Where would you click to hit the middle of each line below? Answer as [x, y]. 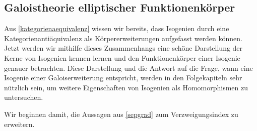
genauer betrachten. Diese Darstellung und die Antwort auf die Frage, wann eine [128, 68]
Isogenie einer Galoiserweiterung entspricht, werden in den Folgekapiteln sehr [123, 78]
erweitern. [19, 124]
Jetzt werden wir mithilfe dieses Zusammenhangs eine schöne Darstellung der [123, 48]
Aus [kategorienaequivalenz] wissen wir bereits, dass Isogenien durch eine [117, 28]
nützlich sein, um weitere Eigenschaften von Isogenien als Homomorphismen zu [126, 87]
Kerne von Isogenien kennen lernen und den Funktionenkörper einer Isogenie [122, 57]
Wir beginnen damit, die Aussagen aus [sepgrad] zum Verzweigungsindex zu [121, 114]
